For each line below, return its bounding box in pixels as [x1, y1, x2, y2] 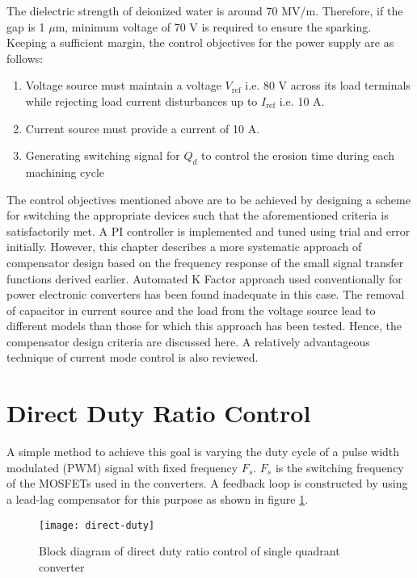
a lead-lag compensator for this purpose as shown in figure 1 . [6, 490, 309, 507]
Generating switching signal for [25, 147, 180, 164]
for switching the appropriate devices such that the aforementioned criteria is [6, 207, 389, 224]
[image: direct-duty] [39, 519, 155, 531]
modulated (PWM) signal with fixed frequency [6, 459, 238, 475]
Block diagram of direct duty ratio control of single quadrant [39, 542, 340, 559]
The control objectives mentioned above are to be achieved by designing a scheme [6, 191, 411, 207]
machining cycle [25, 163, 105, 180]
